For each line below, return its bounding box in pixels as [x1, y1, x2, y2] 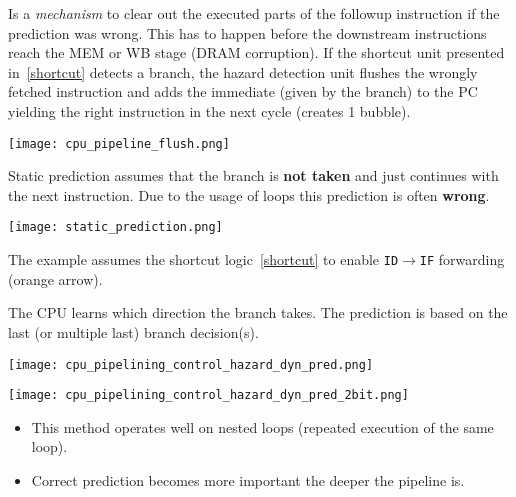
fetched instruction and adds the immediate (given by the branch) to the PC [8, 81, 478, 102]
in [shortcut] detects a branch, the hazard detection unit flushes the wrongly [8, 61, 478, 82]
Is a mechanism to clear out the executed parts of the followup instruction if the [8, 3, 500, 23]
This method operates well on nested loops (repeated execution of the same [31, 416, 494, 437]
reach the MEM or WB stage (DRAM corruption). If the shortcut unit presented [8, 42, 505, 63]
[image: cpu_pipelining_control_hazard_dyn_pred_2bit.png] [8, 388, 409, 403]
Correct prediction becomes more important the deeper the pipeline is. [31, 470, 465, 490]
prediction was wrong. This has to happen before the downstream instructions [8, 22, 487, 43]
